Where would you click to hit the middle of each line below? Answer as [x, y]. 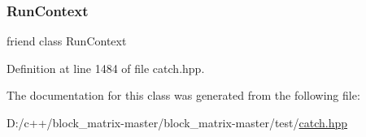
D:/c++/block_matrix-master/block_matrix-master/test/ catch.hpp [177, 122]
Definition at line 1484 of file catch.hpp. [106, 68]
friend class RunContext [67, 41]
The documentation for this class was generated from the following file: [183, 95]
